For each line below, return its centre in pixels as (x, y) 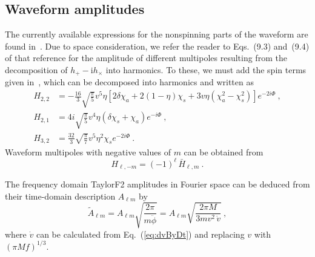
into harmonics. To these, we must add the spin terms (206, 69)
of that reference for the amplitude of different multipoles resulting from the (146, 58)
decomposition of (36, 69)
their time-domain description (60, 196)
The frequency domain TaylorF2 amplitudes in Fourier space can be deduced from (157, 184)
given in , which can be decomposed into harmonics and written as (129, 82)
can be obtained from (224, 151)
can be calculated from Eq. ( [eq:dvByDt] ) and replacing (140, 234)
